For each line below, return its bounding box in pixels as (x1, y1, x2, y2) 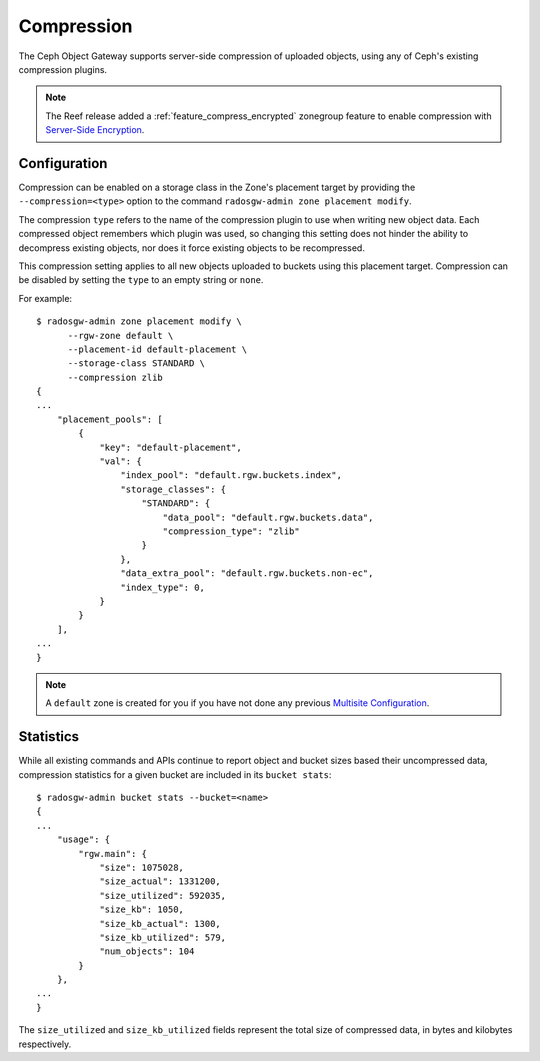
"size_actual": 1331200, (99, 876, 222, 887)
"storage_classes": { (120, 483, 227, 495)
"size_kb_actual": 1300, (99, 918, 222, 929)
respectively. (18, 1038, 72, 1050)
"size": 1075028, (99, 861, 185, 873)
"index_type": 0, (120, 581, 205, 593)
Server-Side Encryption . (45, 124, 145, 136)
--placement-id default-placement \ (67, 343, 248, 355)
